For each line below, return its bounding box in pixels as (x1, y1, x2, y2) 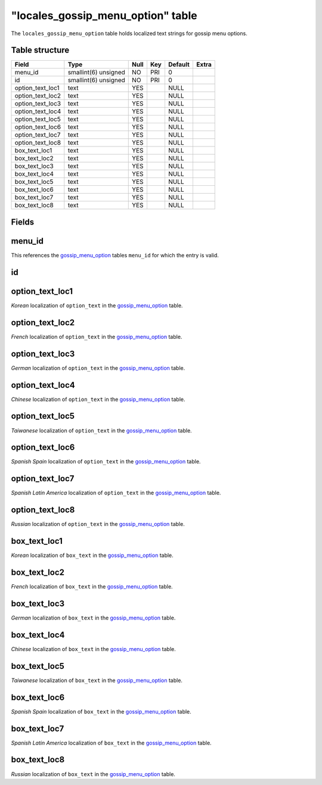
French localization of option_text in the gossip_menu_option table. (11, 333, 182, 340)
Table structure (11, 45, 70, 55)
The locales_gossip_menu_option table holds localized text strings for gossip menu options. (11, 30, 247, 37)
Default (168, 60, 190, 68)
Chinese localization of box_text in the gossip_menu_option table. (11, 645, 176, 652)
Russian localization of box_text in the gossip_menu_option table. (11, 770, 176, 777)
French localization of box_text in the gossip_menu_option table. (11, 583, 173, 590)
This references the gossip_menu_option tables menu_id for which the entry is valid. (11, 251, 219, 258)
